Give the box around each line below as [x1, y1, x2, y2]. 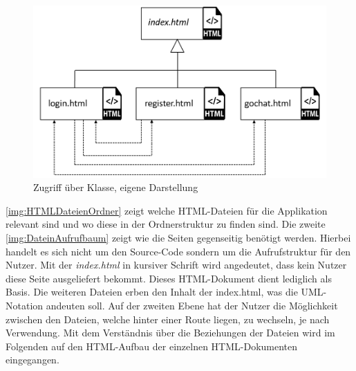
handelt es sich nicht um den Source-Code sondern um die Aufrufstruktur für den [6, 244, 351, 258]
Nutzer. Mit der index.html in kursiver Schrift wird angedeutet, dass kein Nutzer [6, 257, 347, 272]
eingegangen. [6, 352, 59, 367]
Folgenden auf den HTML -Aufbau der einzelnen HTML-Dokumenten [6, 338, 298, 353]
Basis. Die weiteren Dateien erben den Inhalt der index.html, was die [6, 284, 298, 299]
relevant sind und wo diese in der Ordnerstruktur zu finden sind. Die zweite [6, 217, 326, 231]
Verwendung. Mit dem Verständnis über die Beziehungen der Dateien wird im [6, 325, 335, 340]
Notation [6, 298, 44, 312]
